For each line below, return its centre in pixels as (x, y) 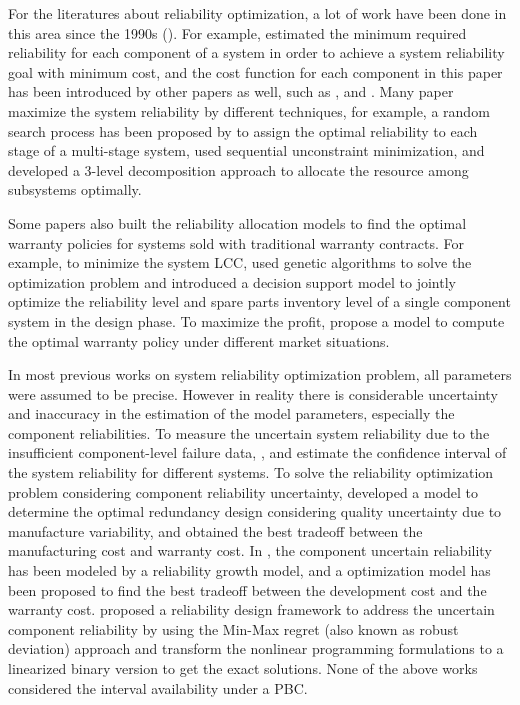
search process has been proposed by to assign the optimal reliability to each (243, 130)
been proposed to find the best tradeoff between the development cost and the (247, 589)
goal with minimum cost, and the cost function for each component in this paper (255, 71)
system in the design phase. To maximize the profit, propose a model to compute (256, 320)
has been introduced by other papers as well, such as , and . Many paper (231, 91)
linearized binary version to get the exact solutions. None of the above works (243, 668)
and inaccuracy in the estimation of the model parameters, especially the (231, 413)
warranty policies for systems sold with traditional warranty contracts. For (236, 242)
